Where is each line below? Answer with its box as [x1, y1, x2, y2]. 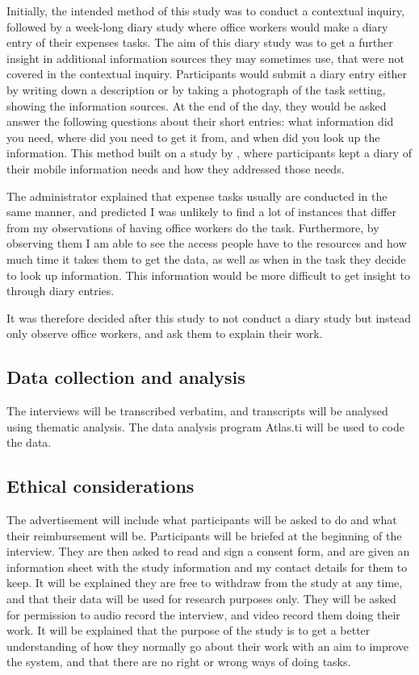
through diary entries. [6, 282, 115, 299]
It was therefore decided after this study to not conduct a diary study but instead [6, 309, 412, 326]
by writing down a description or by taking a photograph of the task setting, [6, 81, 386, 98]
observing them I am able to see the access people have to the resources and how [6, 235, 407, 252]
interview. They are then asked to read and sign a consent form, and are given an [6, 543, 410, 560]
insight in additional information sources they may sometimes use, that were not [6, 49, 404, 66]
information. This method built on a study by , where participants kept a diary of [6, 144, 413, 161]
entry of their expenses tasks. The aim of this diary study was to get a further [6, 34, 393, 51]
